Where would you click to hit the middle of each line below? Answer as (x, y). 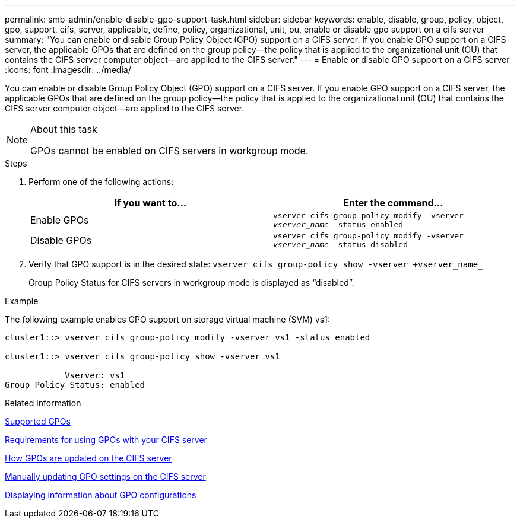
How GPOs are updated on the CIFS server (88, 458)
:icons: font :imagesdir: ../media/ (68, 70)
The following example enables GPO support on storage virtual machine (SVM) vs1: (167, 319)
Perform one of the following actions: (101, 182)
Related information (43, 403)
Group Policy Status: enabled (75, 385)
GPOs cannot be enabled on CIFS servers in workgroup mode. (169, 151)
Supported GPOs (38, 421)
